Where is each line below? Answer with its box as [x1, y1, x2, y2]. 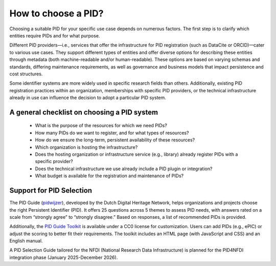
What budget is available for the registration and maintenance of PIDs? [35, 173, 184, 179]
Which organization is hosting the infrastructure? [35, 144, 138, 150]
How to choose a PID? [9, 8, 104, 19]
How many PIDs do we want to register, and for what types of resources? [35, 130, 189, 136]
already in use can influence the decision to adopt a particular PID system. [9, 95, 166, 101]
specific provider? [35, 158, 74, 165]
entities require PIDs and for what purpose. [9, 32, 100, 38]
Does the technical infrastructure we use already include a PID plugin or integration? [35, 166, 213, 172]
